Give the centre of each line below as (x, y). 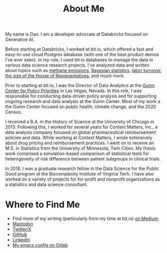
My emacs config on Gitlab (40, 245)
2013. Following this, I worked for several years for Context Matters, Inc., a (82, 127)
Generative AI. (20, 39)
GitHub (20, 234)
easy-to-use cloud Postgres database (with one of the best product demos (82, 54)
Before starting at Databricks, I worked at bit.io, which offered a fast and (79, 49)
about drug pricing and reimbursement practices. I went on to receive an (80, 143)
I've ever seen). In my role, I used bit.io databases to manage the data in (79, 60)
